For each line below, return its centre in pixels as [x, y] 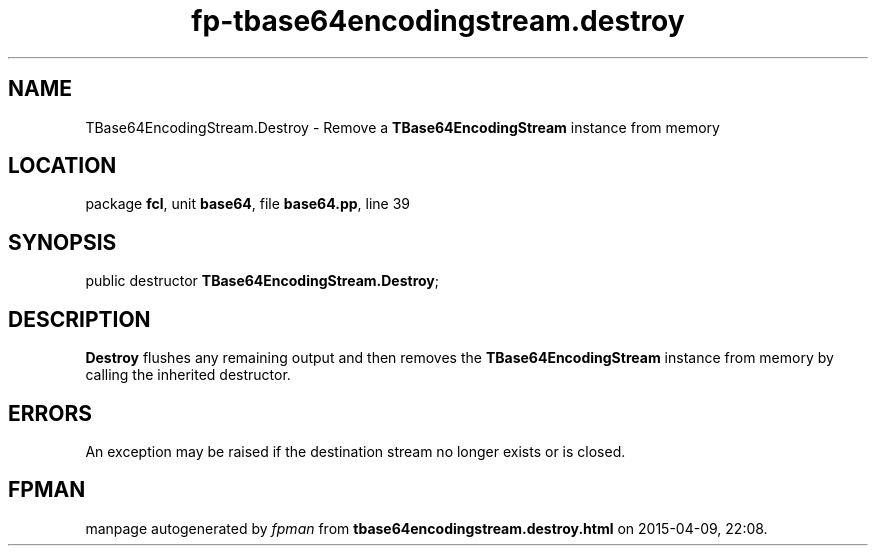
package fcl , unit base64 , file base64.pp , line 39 [247, 204]
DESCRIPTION [79, 319]
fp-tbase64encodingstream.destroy [438, 21]
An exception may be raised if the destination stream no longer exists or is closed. [355, 451]
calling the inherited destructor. [188, 375]
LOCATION [62, 166]
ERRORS [50, 413]
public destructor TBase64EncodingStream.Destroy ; [262, 281]
